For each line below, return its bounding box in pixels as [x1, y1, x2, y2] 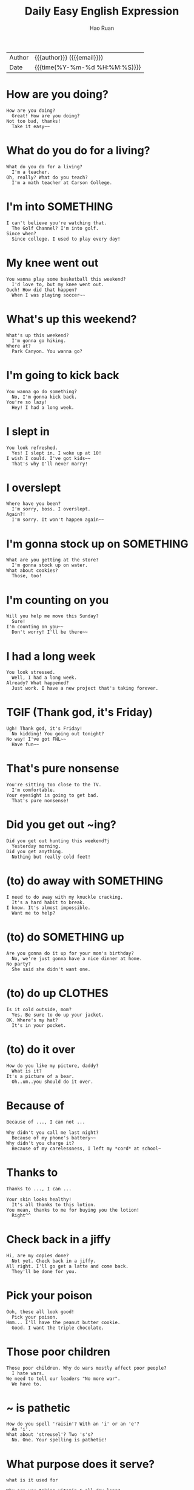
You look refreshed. [6, 445, 59, 451]
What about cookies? [6, 568, 59, 574]
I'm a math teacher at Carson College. [12, 179, 113, 186]
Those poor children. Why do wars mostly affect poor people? [6, 1365, 167, 1371]
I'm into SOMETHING [6, 200, 113, 213]
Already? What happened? [6, 680, 69, 686]
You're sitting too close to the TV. [6, 782, 102, 788]
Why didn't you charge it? [6, 1140, 75, 1146]
